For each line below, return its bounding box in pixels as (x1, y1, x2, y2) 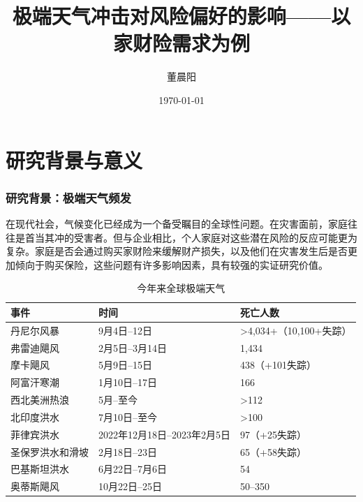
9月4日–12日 (98, 323, 152, 337)
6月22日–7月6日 (98, 462, 167, 476)
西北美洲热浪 (10, 392, 69, 407)
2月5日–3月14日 (98, 340, 167, 355)
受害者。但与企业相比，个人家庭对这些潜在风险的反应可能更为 (73, 230, 357, 244)
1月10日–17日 (98, 375, 157, 390)
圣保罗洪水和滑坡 (10, 444, 89, 459)
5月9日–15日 (98, 357, 152, 372)
